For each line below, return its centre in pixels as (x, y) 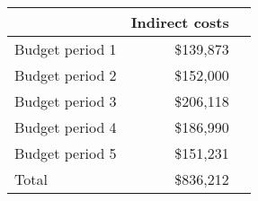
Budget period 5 (66, 153)
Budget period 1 (66, 49)
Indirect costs (180, 22)
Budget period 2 (66, 75)
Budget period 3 (66, 101)
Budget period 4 (66, 127)
